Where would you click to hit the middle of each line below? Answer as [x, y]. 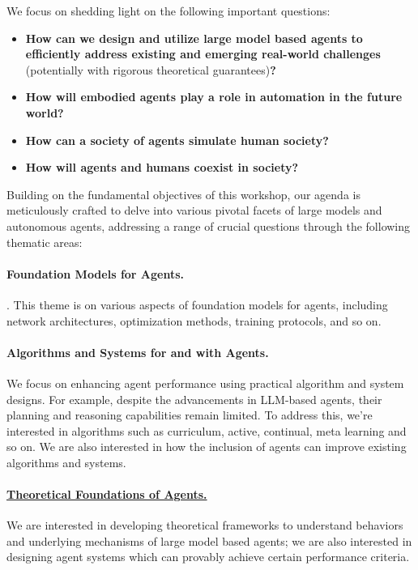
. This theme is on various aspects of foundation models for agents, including [197, 304]
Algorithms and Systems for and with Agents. [138, 352]
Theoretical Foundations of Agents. [107, 494]
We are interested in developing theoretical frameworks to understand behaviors [205, 525]
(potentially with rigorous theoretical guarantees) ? [151, 69]
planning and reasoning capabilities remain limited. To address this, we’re [190, 415]
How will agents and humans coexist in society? [162, 167]
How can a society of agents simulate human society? [177, 140]
